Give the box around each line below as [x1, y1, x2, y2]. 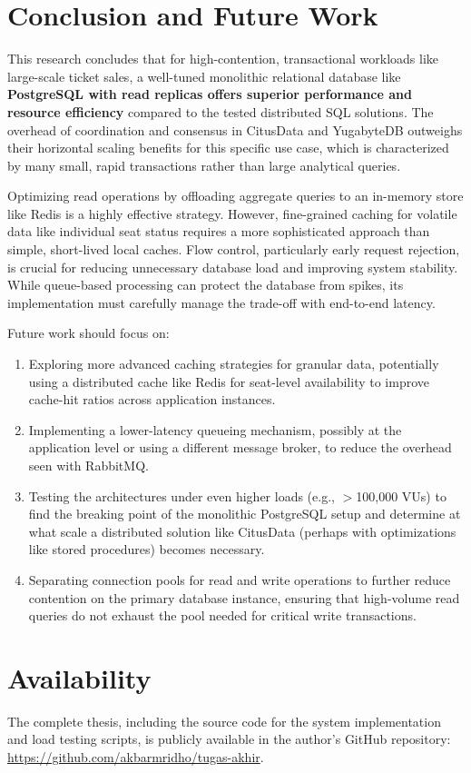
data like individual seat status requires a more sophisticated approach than [7, 222, 430, 241]
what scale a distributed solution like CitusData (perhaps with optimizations [28, 521, 456, 540]
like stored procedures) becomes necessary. [28, 540, 265, 559]
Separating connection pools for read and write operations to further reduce [28, 570, 451, 589]
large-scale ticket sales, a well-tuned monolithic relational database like [7, 66, 401, 85]
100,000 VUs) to [356, 486, 446, 505]
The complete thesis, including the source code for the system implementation [7, 711, 441, 730]
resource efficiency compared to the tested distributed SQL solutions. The [7, 102, 434, 121]
